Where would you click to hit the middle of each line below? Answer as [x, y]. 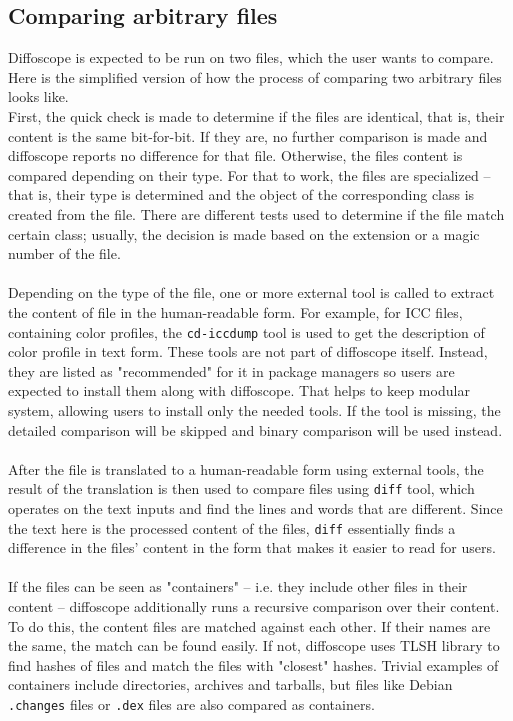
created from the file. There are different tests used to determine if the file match [256, 213]
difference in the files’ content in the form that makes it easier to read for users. [252, 547]
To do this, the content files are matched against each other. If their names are [249, 625]
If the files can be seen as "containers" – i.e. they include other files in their [238, 586]
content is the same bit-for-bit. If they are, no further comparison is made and [248, 135]
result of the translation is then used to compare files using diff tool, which [241, 488]
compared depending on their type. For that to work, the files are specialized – [249, 174]
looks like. [38, 96]
